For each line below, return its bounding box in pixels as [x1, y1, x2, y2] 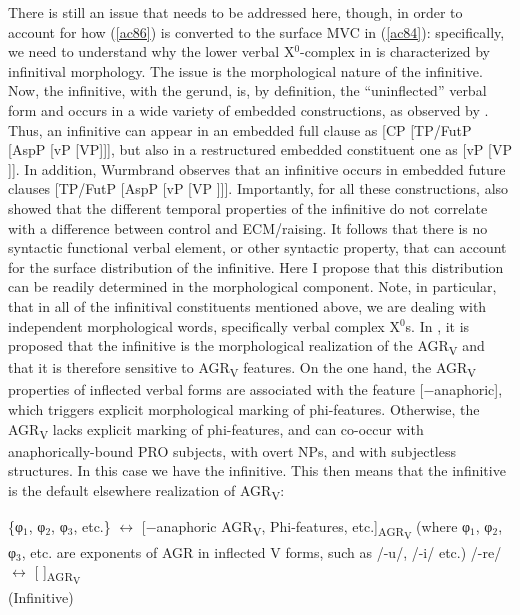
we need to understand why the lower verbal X [8, 41, 295, 62]
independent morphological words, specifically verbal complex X [8, 315, 400, 336]
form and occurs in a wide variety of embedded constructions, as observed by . [8, 99, 489, 120]
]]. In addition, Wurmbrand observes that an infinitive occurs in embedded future [8, 158, 506, 179]
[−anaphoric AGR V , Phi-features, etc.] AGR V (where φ [141, 515, 471, 543]
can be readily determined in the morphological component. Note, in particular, [8, 276, 497, 297]
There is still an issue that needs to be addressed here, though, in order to [8, 2, 463, 22]
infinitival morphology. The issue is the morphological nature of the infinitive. [8, 60, 483, 81]
